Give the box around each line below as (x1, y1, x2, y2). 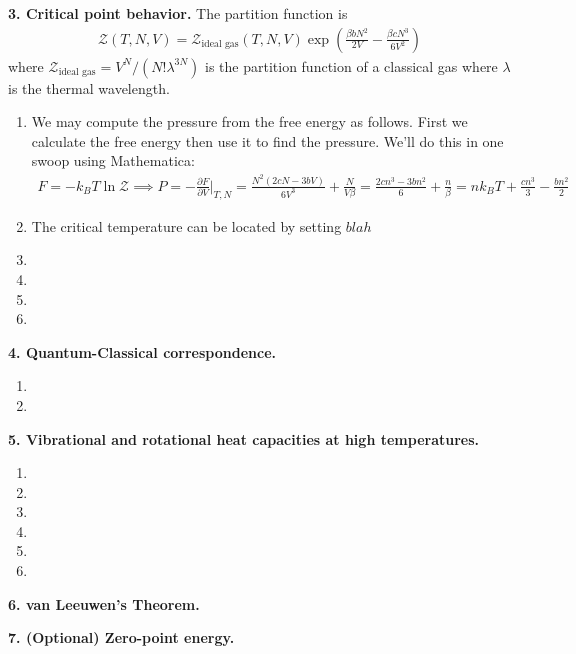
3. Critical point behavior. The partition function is (8, 3, 348, 23)
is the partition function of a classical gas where (205, 55, 498, 76)
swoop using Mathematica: (31, 150, 195, 171)
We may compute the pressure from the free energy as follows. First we (31, 111, 468, 132)
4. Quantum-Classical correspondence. (8, 341, 277, 362)
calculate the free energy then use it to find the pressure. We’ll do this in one (31, 130, 504, 151)
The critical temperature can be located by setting (31, 215, 342, 236)
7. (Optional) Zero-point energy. (8, 627, 235, 648)
